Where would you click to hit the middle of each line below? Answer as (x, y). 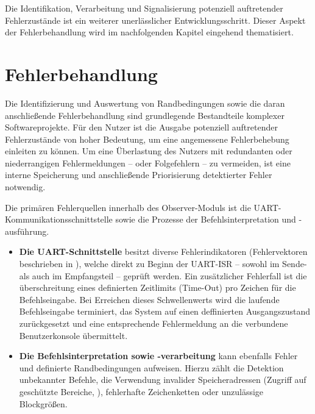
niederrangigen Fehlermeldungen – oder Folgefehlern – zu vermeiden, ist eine (148, 162)
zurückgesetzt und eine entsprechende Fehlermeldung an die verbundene (154, 323)
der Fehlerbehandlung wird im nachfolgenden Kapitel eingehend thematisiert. (149, 32)
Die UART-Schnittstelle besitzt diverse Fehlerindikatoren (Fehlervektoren (163, 252)
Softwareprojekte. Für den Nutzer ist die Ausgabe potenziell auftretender (141, 127)
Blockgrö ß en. (43, 403)
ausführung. (27, 231)
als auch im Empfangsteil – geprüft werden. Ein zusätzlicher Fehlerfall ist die (163, 275)
